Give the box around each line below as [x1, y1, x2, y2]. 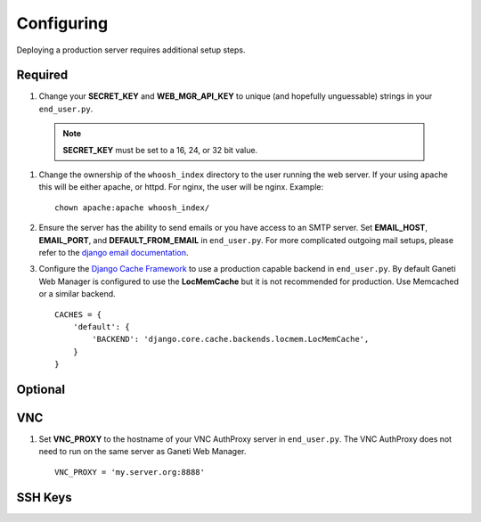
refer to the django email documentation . [38, 247, 189, 257]
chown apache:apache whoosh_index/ [54, 202, 210, 213]
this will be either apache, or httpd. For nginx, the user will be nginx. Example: [38, 182, 324, 192]
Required [16, 68, 69, 83]
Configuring [16, 13, 109, 33]
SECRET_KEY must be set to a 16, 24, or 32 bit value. [62, 144, 258, 155]
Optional [16, 381, 66, 396]
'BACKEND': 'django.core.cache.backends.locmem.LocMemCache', [92, 334, 370, 345]
